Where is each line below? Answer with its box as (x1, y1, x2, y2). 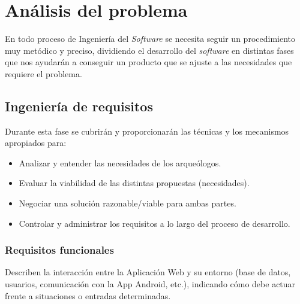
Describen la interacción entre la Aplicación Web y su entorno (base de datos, (5, 266, 291, 278)
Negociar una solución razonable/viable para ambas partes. (19, 197, 236, 209)
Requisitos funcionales (5, 242, 114, 257)
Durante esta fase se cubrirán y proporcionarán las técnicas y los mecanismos (5, 124, 289, 137)
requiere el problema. (5, 67, 82, 80)
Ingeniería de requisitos (5, 96, 153, 115)
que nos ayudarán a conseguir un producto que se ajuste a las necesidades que (5, 56, 292, 68)
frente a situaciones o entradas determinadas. (5, 289, 171, 302)
